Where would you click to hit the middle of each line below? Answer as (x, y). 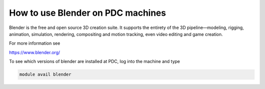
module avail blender (45, 74)
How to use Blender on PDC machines (88, 13)
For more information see (35, 43)
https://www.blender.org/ (35, 52)
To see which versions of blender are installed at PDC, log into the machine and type (94, 61)
